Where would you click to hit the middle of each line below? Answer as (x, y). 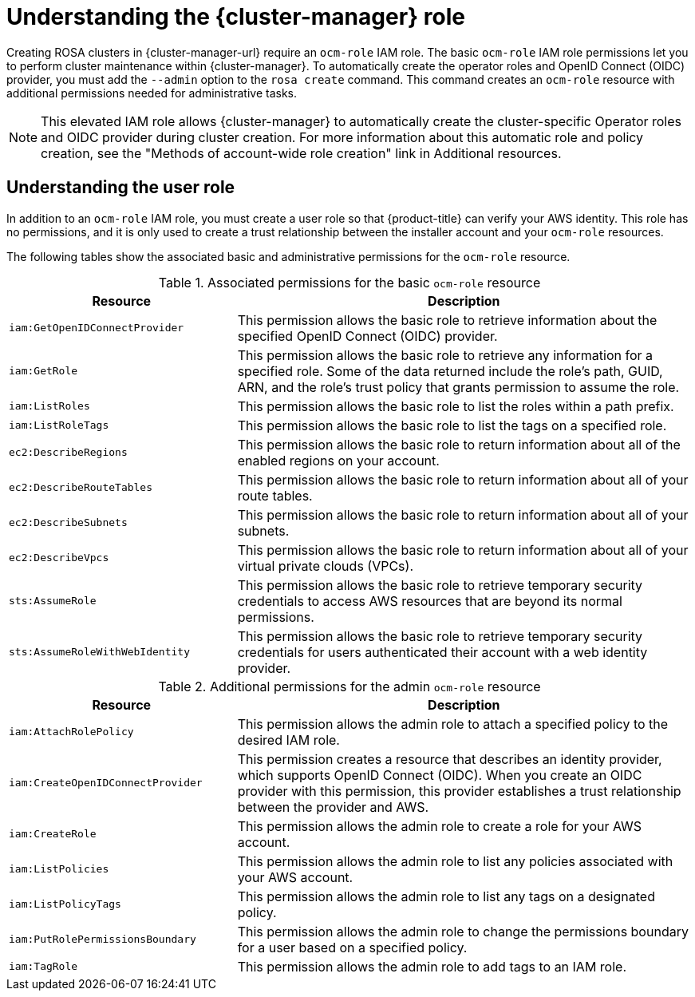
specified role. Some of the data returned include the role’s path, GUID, (450, 371)
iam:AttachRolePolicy (71, 732)
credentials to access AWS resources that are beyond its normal (430, 601)
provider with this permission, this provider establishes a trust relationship (459, 791)
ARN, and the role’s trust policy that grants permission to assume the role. (458, 387)
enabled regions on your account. (338, 460)
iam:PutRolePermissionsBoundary (103, 940)
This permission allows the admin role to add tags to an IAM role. (432, 966)
